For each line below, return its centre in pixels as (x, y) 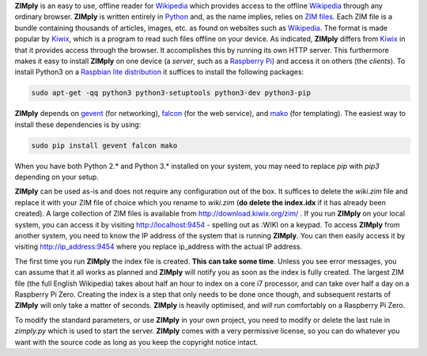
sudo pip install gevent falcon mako (104, 145)
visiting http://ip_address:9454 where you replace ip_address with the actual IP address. (159, 247)
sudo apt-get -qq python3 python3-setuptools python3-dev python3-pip (171, 93)
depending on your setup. (57, 177)
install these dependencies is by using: (78, 124)
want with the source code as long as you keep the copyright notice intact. (136, 342)
